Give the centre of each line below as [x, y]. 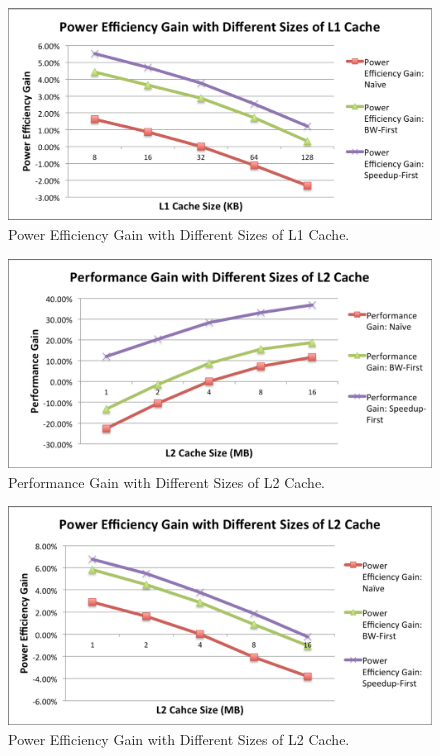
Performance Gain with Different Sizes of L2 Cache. [167, 481]
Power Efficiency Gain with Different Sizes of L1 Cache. [179, 234]
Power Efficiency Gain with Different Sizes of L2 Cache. [179, 738]
